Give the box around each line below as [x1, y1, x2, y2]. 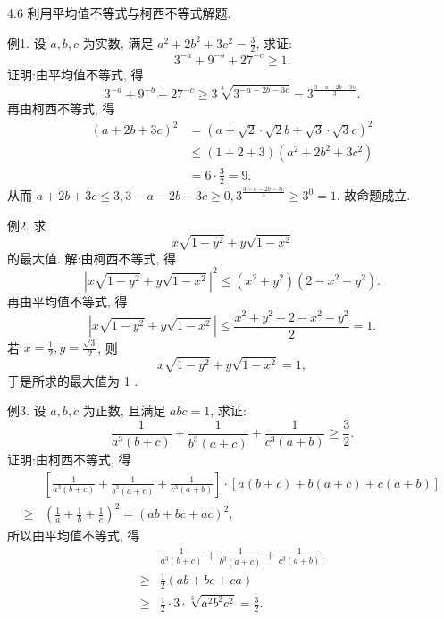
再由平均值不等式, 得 [7, 291, 128, 310]
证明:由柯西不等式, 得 [7, 450, 131, 469]
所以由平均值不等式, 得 [7, 526, 140, 545]
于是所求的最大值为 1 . [7, 371, 138, 389]
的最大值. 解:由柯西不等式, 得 [7, 248, 176, 267]
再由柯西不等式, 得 [7, 99, 115, 118]
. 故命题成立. [336, 186, 411, 205]
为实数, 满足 [82, 33, 154, 52]
